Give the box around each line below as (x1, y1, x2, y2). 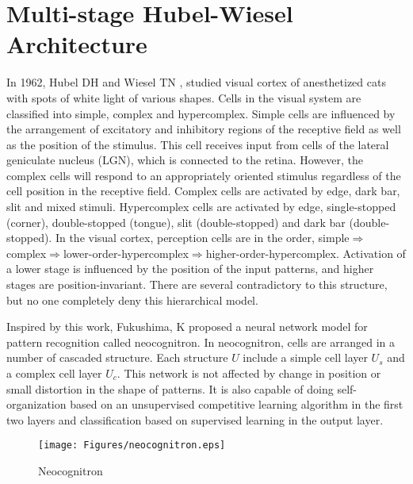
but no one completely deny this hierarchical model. (6, 291, 258, 308)
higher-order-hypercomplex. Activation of (205, 244, 406, 261)
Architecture (6, 28, 147, 60)
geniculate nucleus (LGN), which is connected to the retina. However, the (6, 152, 364, 168)
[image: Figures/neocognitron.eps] (38, 440, 226, 451)
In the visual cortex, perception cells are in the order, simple (55, 229, 350, 246)
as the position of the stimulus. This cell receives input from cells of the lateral (6, 136, 389, 152)
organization (6, 396, 67, 413)
